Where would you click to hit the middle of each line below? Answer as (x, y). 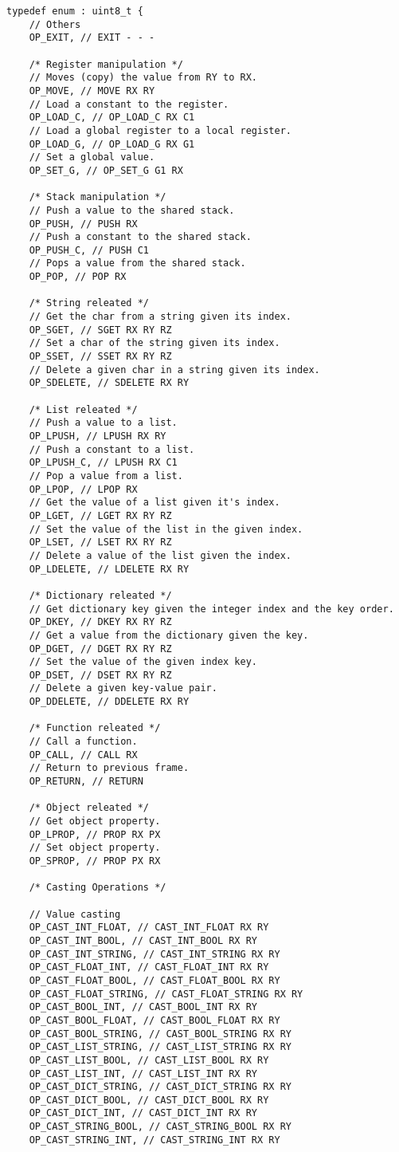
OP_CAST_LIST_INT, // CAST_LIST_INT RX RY (143, 1073)
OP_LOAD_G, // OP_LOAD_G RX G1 (112, 144)
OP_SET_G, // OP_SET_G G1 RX (106, 170)
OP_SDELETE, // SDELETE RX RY (109, 383)
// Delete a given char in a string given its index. (174, 370)
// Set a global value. (92, 157)
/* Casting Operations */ (98, 888)
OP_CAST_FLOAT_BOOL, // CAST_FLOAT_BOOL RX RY (155, 980)
